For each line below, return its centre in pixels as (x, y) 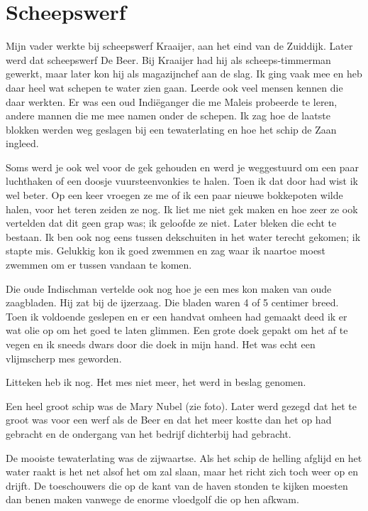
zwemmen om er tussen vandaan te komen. (99, 265)
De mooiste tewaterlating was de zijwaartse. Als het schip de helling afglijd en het (184, 457)
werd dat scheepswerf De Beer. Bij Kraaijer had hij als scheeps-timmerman (168, 59)
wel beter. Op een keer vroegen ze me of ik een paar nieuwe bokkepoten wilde (174, 195)
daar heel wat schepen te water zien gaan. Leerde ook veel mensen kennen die (174, 87)
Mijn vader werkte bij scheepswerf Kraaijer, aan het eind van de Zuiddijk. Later (179, 46)
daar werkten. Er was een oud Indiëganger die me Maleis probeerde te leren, (172, 101)
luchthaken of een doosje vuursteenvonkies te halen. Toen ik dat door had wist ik (182, 181)
